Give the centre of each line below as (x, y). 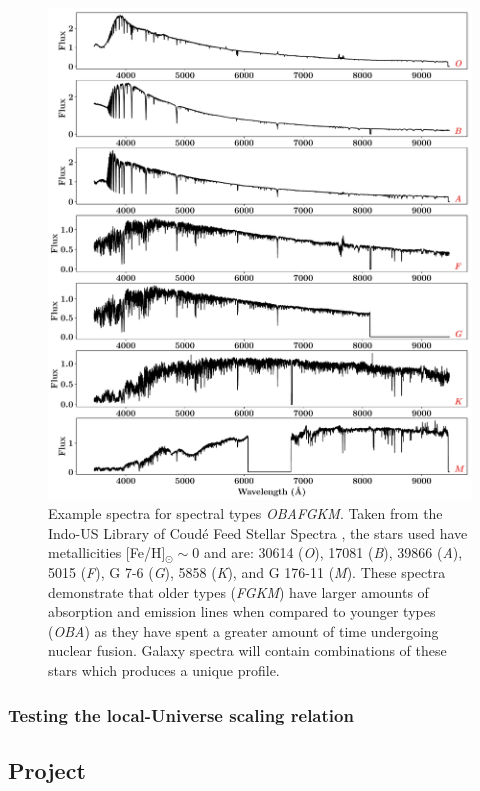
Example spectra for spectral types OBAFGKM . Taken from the (245, 513)
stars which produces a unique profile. (164, 670)
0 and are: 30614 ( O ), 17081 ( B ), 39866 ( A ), (327, 552)
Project (47, 769)
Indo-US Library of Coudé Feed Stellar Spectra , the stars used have (258, 532)
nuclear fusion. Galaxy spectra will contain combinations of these (247, 650)
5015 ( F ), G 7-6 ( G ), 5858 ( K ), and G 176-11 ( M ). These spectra (247, 572)
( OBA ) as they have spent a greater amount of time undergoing (243, 630)
